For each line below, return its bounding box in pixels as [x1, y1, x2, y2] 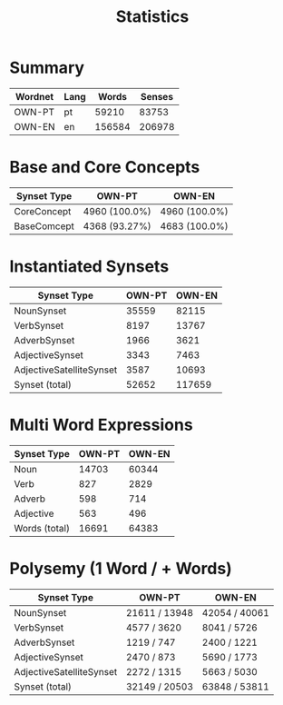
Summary [9, 57, 84, 78]
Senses [140, 90, 174, 103]
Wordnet [15, 90, 54, 103]
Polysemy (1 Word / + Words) [9, 558, 233, 579]
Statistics [115, 6, 190, 27]
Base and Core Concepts [9, 157, 200, 178]
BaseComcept [14, 220, 75, 233]
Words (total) [14, 521, 71, 534]
